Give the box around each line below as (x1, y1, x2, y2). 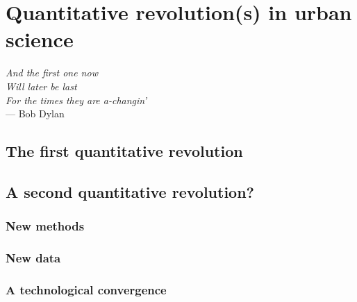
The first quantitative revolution (6, 140, 243, 162)
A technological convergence (6, 280, 167, 298)
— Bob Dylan (6, 106, 65, 121)
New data (6, 249, 61, 267)
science (6, 25, 74, 53)
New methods (6, 217, 85, 235)
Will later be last (6, 78, 77, 93)
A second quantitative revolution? (6, 181, 254, 202)
